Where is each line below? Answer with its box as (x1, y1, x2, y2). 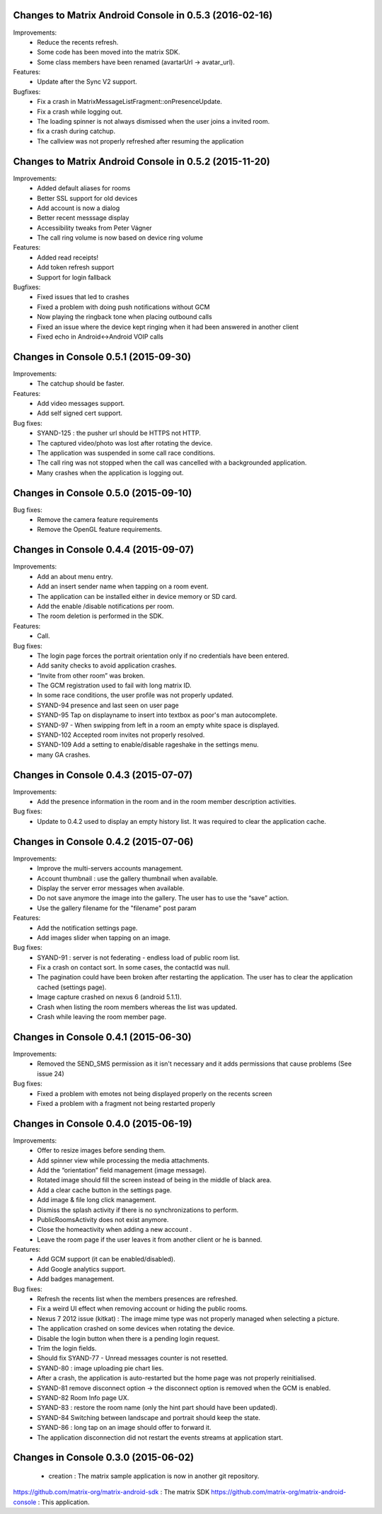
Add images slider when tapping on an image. (37, 933, 171, 942)
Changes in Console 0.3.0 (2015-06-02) (13, 1452, 195, 1464)
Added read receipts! (37, 253, 99, 262)
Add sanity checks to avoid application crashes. (37, 661, 177, 670)
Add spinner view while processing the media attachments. (37, 1156, 210, 1165)
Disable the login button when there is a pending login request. (37, 1334, 220, 1343)
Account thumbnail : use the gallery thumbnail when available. (37, 874, 219, 883)
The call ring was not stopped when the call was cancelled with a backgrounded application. (37, 458, 307, 467)
